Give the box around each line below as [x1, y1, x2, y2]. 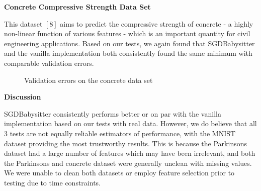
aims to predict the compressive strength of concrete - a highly [60, 18, 253, 29]
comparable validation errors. [4, 57, 94, 68]
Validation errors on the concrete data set [24, 74, 153, 85]
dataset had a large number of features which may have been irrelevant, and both [4, 148, 255, 158]
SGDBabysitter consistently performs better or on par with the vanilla [4, 108, 221, 119]
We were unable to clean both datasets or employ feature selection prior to [4, 167, 235, 178]
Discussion [4, 91, 41, 102]
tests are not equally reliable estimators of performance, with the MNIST [10, 128, 236, 138]
